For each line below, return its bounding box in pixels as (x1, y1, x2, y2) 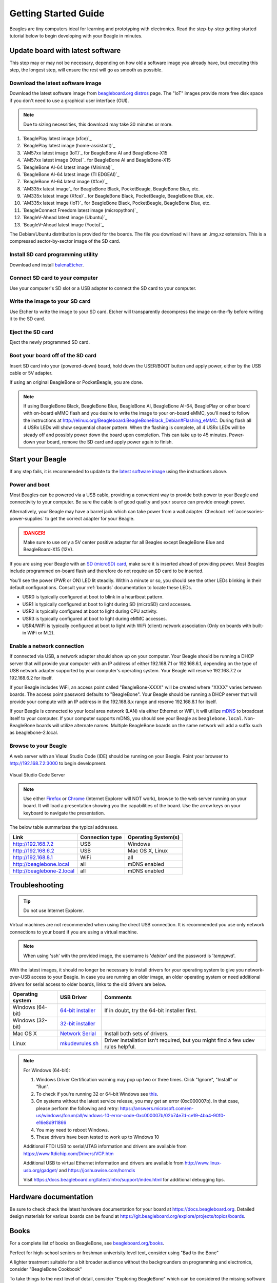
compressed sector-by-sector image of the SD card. (9, 238, 121, 244)
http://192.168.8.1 (12, 853, 53, 861)
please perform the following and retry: (36, 1105, 119, 1111)
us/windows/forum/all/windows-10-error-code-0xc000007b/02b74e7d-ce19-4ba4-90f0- (36, 1112, 226, 1118)
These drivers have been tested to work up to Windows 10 (36, 1134, 160, 1140)
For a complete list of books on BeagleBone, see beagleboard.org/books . (9, 1240, 164, 1247)
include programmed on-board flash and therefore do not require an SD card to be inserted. (9, 568, 204, 574)
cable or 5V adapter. (9, 370, 53, 376)
